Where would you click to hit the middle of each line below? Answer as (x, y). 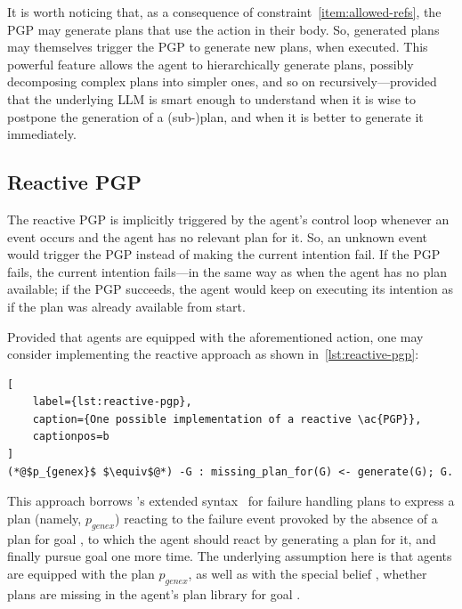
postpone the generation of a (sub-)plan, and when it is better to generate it (215, 116)
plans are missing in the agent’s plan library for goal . (154, 593)
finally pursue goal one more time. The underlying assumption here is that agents (230, 556)
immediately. (42, 134)
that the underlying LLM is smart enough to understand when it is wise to (212, 98)
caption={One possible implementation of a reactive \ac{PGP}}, (227, 419)
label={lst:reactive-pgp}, (112, 402)
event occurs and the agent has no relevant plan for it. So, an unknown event (217, 236)
